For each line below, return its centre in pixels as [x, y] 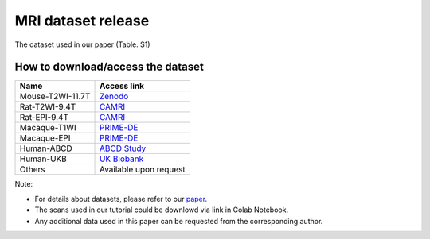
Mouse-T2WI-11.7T [55, 97]
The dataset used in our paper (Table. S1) [82, 44]
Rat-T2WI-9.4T [48, 107]
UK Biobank [121, 159]
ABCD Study [123, 148]
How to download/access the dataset [109, 67]
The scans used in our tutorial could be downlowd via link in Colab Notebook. [162, 210]
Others [32, 169]
